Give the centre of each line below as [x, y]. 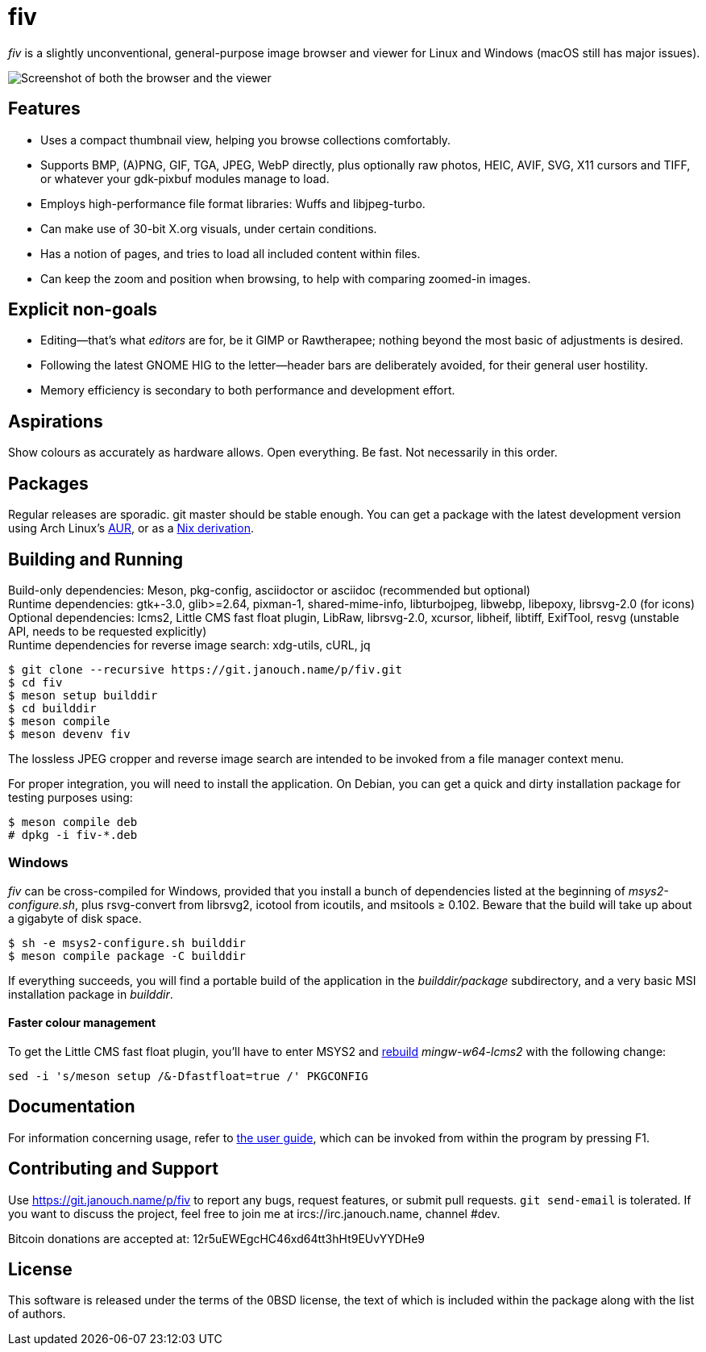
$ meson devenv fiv [69, 734]
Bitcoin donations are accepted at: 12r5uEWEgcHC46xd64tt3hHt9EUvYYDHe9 [216, 1238]
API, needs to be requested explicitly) [108, 631]
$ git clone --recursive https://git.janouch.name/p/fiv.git [205, 669]
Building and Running [96, 559]
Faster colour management [82, 1023]
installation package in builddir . [91, 994]
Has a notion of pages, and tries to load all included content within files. [230, 253]
